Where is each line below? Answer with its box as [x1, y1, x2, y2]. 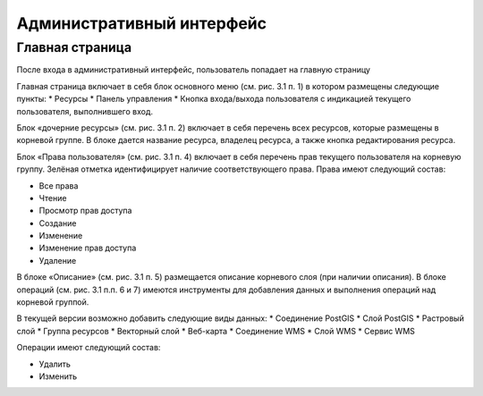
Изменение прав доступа [38, 242, 137, 254]
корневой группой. [16, 297, 89, 308]
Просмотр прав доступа [38, 206, 132, 216]
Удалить [38, 358, 72, 369]
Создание [38, 217, 77, 228]
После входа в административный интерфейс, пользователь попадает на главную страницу [16, 64, 371, 75]
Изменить [38, 371, 78, 382]
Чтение [38, 192, 67, 203]
